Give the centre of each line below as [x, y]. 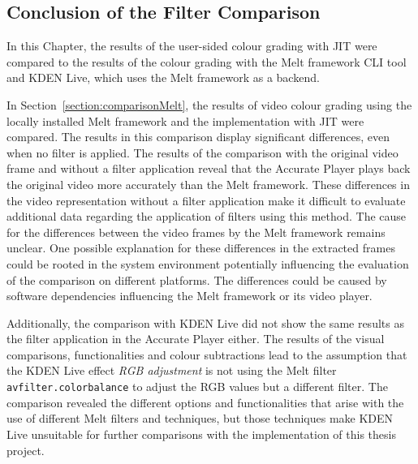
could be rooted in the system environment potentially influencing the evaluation [208, 263]
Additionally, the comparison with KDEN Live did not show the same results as [205, 322]
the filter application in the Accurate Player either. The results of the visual [196, 339]
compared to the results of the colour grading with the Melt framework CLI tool [207, 61]
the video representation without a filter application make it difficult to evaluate [206, 200]
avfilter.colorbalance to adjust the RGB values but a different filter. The [197, 387]
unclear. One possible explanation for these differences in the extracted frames [201, 248]
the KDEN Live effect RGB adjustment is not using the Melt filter [172, 370]
